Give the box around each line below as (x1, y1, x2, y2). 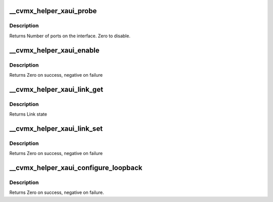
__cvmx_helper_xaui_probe (9, 7, 97, 15)
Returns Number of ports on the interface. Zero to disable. (9, 33, 131, 39)
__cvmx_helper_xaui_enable (9, 46, 100, 55)
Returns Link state (9, 111, 48, 117)
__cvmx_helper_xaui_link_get (9, 85, 104, 93)
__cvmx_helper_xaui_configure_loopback (9, 164, 143, 172)
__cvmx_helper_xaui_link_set (9, 124, 103, 133)
